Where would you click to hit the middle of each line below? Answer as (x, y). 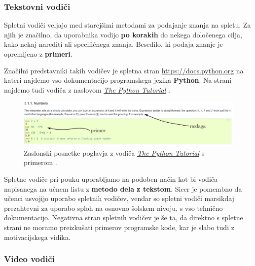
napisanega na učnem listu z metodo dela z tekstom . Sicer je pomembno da (123, 188)
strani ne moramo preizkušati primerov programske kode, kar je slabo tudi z (119, 227)
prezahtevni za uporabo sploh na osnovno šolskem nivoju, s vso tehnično (113, 208)
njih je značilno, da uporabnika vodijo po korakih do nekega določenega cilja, (123, 34)
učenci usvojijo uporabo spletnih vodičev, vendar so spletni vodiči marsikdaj (119, 198)
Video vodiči (29, 259)
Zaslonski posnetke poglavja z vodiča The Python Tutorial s (114, 152)
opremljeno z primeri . (38, 54)
